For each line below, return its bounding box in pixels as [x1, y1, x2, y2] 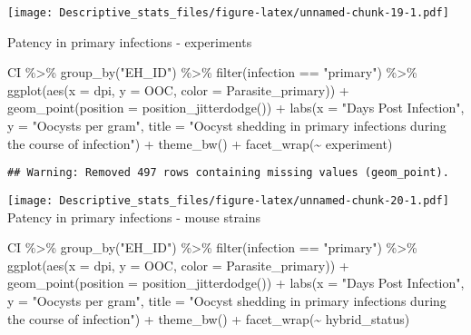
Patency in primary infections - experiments [7, 32, 252, 51]
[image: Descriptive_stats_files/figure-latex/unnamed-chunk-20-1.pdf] [7, 193, 449, 207]
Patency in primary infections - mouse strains [7, 207, 261, 226]
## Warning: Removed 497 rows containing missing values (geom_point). [7, 166, 449, 180]
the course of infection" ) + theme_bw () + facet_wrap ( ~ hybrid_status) [7, 309, 410, 328]
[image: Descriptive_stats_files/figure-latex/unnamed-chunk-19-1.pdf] [7, 6, 449, 19]
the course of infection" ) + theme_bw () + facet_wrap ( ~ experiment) [7, 133, 393, 153]
